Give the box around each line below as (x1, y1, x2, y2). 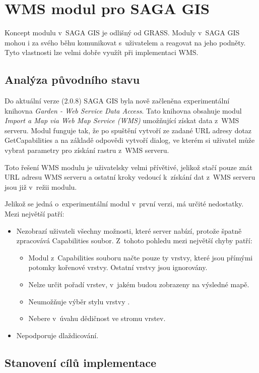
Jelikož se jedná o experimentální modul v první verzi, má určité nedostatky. (5, 198, 244, 209)
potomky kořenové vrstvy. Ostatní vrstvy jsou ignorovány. (28, 262, 208, 273)
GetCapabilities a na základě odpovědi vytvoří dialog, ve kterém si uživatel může (5, 135, 255, 145)
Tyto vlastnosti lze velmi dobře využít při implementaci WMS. (5, 47, 199, 58)
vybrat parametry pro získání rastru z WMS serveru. (5, 145, 169, 155)
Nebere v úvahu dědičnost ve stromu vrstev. (28, 313, 166, 324)
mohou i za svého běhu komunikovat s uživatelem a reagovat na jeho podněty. (5, 37, 246, 47)
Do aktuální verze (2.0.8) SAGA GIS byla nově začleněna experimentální (5, 95, 230, 106)
